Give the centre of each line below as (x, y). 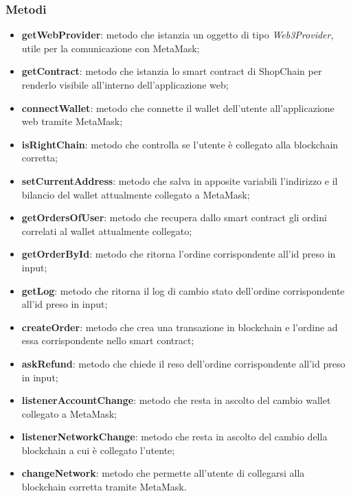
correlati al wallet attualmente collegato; (107, 230)
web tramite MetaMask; (72, 121)
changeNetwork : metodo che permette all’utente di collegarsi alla (163, 473)
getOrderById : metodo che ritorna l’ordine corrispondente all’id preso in (179, 254)
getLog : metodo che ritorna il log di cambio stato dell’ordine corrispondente (183, 290)
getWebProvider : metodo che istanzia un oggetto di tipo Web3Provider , (178, 35)
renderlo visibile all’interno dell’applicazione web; (125, 84)
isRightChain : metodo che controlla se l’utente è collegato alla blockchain (180, 144)
